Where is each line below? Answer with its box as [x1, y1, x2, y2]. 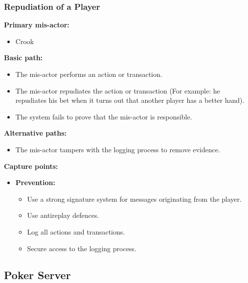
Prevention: [15, 177, 55, 188]
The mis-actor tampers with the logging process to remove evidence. [15, 144, 220, 154]
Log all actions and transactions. [27, 226, 125, 236]
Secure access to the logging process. [27, 243, 136, 253]
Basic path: [4, 52, 43, 63]
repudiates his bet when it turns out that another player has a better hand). [15, 95, 245, 105]
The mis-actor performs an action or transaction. [15, 69, 162, 79]
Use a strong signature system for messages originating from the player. [27, 193, 242, 204]
